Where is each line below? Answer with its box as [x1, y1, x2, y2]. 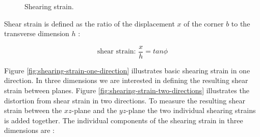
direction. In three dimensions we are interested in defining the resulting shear [4, 75, 248, 86]
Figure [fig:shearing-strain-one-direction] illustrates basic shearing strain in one [4, 65, 250, 75]
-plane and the [71, 105, 117, 116]
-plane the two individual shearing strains [126, 105, 256, 116]
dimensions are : [4, 125, 55, 135]
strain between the [4, 105, 62, 116]
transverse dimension [4, 28, 69, 39]
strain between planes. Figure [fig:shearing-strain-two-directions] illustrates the [4, 85, 249, 96]
